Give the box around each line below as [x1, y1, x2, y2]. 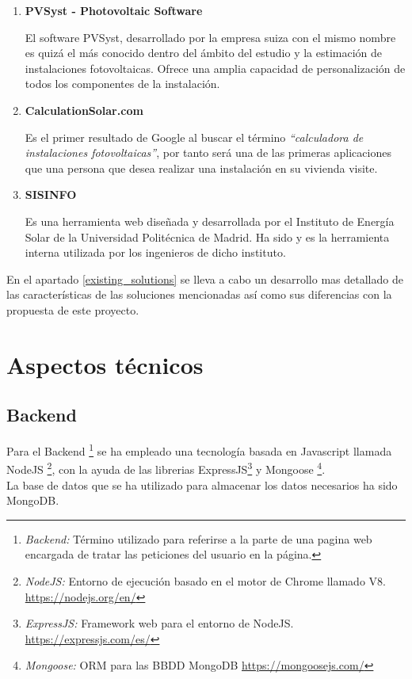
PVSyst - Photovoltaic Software [25, 2, 203, 18]
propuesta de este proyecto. [6, 301, 139, 318]
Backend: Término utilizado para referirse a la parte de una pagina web [25, 530, 372, 547]
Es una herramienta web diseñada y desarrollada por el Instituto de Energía [25, 212, 395, 229]
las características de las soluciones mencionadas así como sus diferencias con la [6, 286, 392, 303]
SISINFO [25, 186, 77, 203]
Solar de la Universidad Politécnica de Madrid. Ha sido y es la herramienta [25, 228, 390, 245]
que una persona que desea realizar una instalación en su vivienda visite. [25, 159, 378, 176]
